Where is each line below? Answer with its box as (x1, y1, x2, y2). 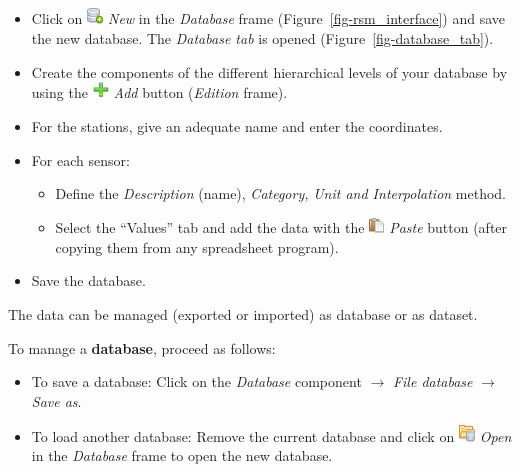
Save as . (31, 390, 82, 411)
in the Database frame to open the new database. (31, 445, 333, 466)
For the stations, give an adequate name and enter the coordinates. (31, 116, 443, 136)
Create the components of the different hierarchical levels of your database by (31, 61, 508, 82)
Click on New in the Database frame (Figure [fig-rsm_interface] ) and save (31, 8, 506, 29)
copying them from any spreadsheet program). (55, 236, 339, 257)
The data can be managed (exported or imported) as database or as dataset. (8, 303, 478, 324)
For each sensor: (31, 149, 130, 170)
